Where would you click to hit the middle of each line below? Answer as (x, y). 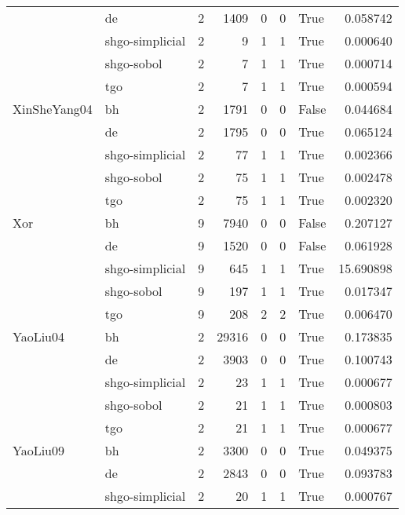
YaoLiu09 (39, 450)
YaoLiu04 (39, 336)
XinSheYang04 (53, 109)
